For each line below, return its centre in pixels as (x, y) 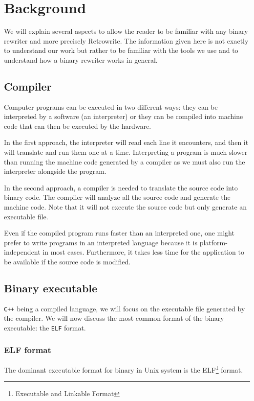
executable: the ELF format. (45, 328)
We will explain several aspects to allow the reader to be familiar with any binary (126, 31)
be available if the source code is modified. (67, 262)
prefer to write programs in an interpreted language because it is (101, 242)
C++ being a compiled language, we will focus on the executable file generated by (125, 308)
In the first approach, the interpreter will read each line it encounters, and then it (126, 142)
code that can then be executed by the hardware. (78, 126)
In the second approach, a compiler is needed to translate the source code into (121, 187)
